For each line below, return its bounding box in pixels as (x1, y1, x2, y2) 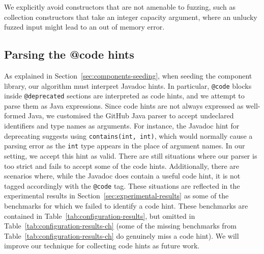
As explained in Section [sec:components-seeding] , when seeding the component (4, 70, 252, 81)
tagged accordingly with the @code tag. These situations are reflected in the (4, 180, 240, 191)
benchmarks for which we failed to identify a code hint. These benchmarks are (4, 200, 248, 211)
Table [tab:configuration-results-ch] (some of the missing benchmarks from (4, 220, 237, 231)
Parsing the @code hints (4, 46, 134, 62)
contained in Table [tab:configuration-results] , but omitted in (4, 210, 195, 221)
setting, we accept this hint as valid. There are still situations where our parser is (4, 150, 257, 161)
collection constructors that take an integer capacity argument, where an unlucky (4, 11, 257, 22)
